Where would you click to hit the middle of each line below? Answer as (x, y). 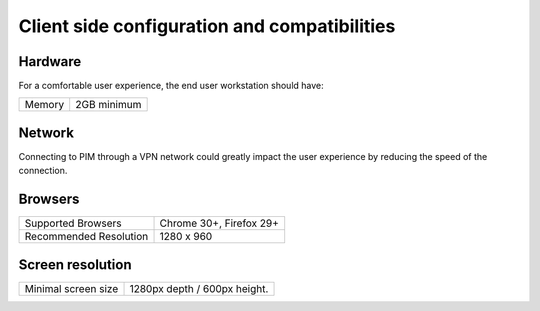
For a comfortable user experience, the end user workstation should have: (171, 86)
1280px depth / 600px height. (199, 288)
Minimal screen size (71, 288)
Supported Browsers (73, 223)
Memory (44, 105)
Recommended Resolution (86, 237)
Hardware (50, 61)
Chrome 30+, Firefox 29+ (219, 223)
